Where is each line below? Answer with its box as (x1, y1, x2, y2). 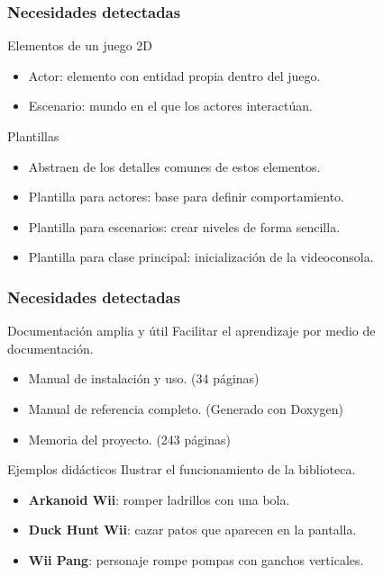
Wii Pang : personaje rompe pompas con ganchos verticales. (28, 550, 364, 569)
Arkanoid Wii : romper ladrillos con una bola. (28, 490, 290, 508)
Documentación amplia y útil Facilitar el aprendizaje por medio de (7, 321, 376, 340)
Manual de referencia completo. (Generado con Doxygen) (28, 399, 344, 418)
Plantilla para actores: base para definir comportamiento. (28, 187, 344, 206)
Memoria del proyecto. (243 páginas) (28, 429, 231, 448)
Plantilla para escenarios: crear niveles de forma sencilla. (28, 217, 341, 236)
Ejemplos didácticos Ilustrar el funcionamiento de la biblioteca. (7, 460, 356, 479)
